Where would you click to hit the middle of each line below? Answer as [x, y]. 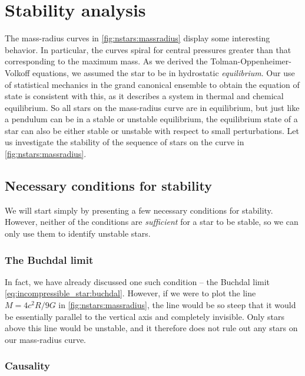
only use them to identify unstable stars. [78, 233]
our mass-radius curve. [46, 339]
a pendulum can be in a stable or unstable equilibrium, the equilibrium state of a [151, 119]
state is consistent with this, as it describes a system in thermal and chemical [144, 96]
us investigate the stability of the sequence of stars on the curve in [125, 142]
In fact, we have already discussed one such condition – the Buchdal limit [137, 281]
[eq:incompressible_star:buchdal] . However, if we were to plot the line [130, 293]
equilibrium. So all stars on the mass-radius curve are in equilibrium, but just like [152, 107]
